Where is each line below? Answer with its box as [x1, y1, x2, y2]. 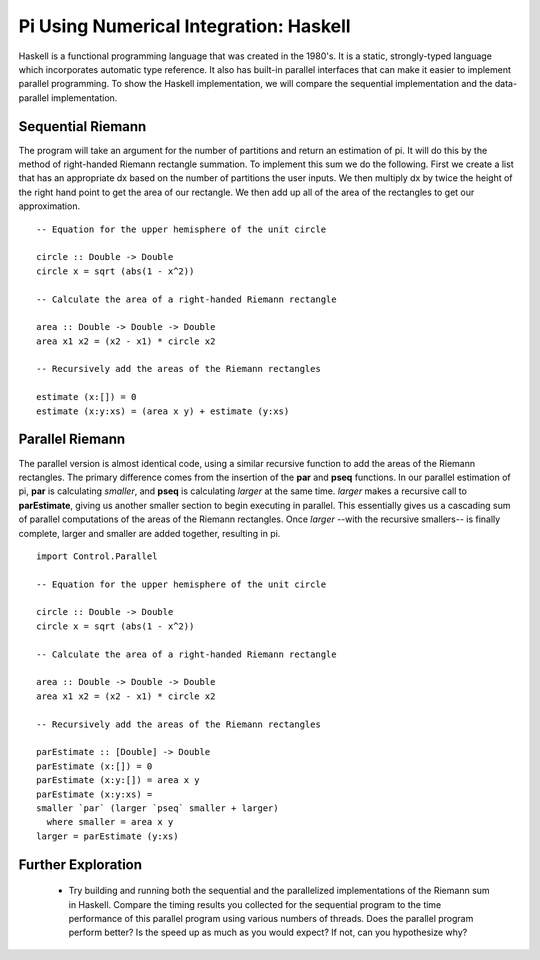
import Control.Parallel [36, 550, 158, 562]
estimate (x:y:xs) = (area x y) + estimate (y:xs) [36, 405, 290, 417]
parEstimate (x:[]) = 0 [36, 760, 153, 772]
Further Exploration [18, 856, 143, 873]
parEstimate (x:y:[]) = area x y [36, 775, 200, 786]
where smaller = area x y [46, 816, 174, 828]
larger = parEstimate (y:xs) [36, 830, 179, 842]
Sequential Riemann [18, 118, 147, 135]
